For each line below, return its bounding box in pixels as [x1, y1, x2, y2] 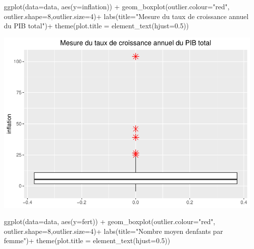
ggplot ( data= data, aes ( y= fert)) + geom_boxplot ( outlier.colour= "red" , [4, 216, 215, 227]
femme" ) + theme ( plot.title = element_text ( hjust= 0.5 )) [4, 235, 170, 246]
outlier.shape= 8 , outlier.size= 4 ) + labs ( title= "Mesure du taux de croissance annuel [4, 11, 249, 21]
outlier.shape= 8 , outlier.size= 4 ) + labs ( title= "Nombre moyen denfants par [4, 226, 223, 236]
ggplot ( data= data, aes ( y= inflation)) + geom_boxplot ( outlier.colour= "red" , [4, 1, 230, 11]
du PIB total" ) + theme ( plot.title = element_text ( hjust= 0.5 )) [4, 21, 189, 31]
